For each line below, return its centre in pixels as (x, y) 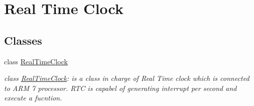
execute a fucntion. (33, 98)
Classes (23, 40)
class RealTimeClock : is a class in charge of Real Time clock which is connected (127, 78)
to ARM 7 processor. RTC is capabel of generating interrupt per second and (120, 88)
